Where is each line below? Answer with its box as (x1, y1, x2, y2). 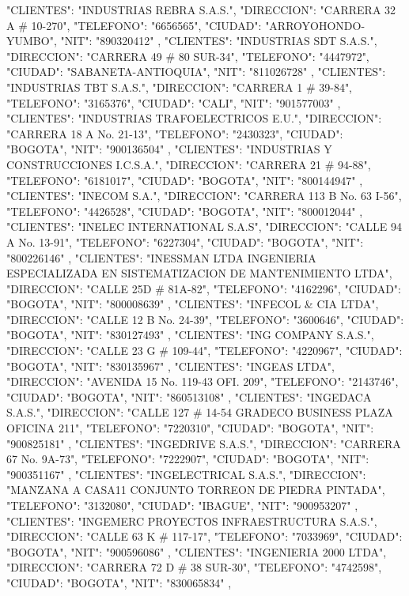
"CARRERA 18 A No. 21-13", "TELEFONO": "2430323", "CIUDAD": (6, 125, 343, 141)
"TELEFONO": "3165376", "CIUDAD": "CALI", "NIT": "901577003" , (6, 94, 341, 111)
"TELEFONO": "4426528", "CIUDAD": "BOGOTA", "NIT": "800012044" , (6, 202, 363, 219)
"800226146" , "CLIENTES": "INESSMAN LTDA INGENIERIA (6, 249, 316, 266)
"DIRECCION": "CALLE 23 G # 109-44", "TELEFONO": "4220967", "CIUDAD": (6, 342, 403, 359)
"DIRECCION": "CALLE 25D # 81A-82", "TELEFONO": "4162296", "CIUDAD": (6, 280, 401, 296)
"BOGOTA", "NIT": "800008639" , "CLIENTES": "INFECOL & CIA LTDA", (6, 296, 379, 312)
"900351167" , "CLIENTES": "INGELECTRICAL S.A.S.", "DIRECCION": (6, 466, 366, 482)
